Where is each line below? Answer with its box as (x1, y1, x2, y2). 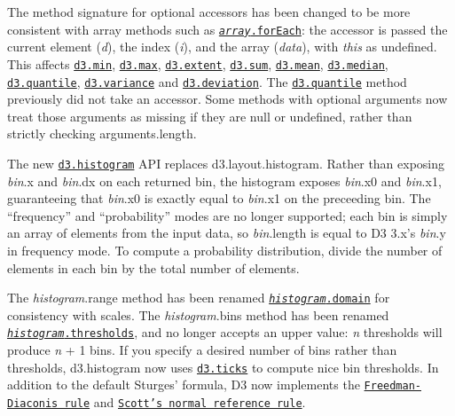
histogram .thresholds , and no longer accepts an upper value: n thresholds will (7, 323, 443, 341)
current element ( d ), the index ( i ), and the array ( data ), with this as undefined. (7, 37, 437, 56)
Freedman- (364, 380, 421, 393)
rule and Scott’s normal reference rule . (64, 392, 306, 411)
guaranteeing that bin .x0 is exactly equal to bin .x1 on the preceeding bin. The (7, 189, 431, 208)
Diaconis (7, 396, 59, 410)
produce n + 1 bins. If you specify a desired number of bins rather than (7, 341, 397, 359)
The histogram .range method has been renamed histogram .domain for (7, 288, 390, 307)
